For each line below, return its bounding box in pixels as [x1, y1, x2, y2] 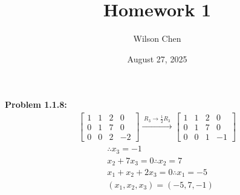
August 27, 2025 [127, 52, 187, 65]
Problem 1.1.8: [5, 98, 67, 111]
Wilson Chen [133, 32, 181, 45]
